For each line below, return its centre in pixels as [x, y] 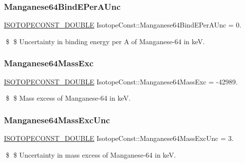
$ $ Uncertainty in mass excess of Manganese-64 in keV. [91, 154]
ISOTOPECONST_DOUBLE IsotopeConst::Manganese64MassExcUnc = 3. [119, 138]
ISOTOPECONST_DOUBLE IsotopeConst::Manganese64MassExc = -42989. [121, 81]
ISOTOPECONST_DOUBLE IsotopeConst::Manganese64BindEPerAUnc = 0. [123, 25]
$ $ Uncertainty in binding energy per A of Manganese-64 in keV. [105, 41]
